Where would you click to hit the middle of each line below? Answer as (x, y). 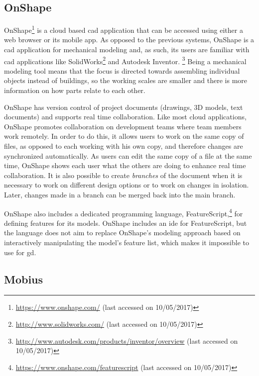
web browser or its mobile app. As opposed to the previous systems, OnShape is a (129, 40)
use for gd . (20, 252)
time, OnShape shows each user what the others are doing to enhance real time (125, 165)
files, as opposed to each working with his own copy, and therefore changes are (124, 146)
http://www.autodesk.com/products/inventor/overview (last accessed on (127, 340)
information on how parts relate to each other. (75, 90)
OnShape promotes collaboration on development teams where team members (123, 126)
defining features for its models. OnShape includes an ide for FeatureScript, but (126, 223)
